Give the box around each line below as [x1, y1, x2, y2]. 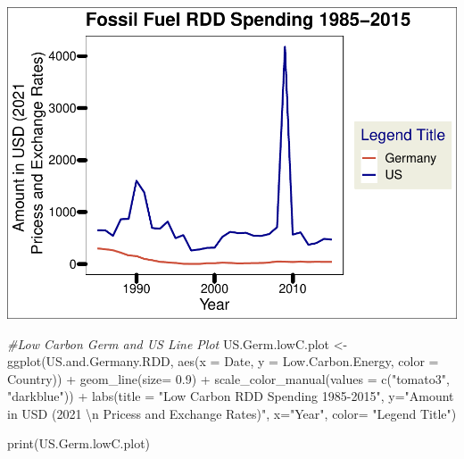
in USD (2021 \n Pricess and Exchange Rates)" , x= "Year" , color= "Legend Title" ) [7, 404, 457, 422]
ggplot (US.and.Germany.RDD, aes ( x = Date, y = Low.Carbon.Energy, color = [7, 352, 439, 371]
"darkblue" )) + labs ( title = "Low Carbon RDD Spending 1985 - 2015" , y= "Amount [7, 387, 454, 405]
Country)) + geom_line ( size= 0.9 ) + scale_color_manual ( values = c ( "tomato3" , [7, 369, 450, 388]
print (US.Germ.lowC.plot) [7, 434, 151, 453]
